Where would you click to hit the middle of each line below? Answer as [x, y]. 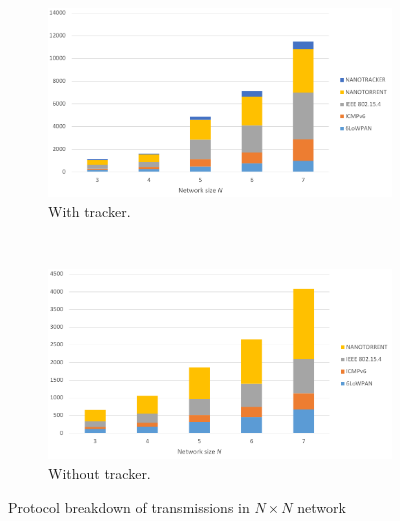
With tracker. [89, 211]
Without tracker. [99, 472]
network [321, 506]
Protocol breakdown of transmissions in [129, 506]
